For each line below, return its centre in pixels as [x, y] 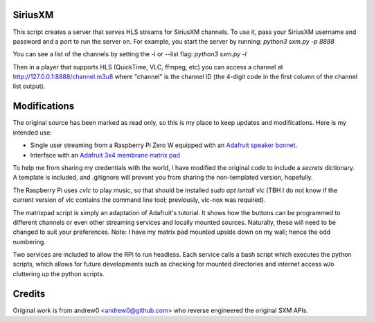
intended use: [32, 133]
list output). [29, 86]
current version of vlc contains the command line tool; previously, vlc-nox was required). [139, 200]
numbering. [29, 241]
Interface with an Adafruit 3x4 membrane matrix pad [105, 155]
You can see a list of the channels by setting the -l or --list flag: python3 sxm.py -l [130, 54]
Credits [29, 294]
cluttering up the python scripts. [59, 273]
